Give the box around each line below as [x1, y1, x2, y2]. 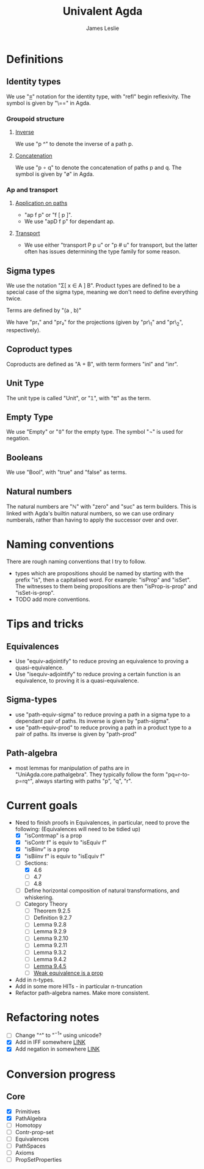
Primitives [15, 1107, 41, 1115]
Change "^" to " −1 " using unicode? [15, 1030, 102, 1039]
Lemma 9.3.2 [33, 949, 67, 956]
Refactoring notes [6, 1010, 100, 1024]
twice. [6, 295, 22, 302]
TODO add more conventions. [15, 595, 90, 603]
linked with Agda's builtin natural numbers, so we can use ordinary [6, 510, 174, 517]
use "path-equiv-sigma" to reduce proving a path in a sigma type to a [15, 710, 191, 718]
